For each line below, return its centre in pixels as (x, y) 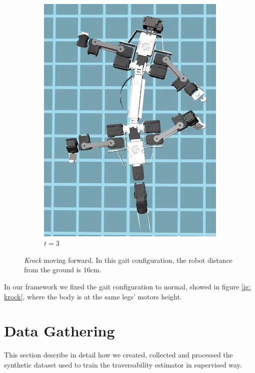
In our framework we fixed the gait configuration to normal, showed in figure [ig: (127, 287)
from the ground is (53, 270)
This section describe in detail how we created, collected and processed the (118, 355)
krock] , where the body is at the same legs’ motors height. (93, 296)
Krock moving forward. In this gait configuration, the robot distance (128, 260)
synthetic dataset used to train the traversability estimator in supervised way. (123, 364)
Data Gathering (59, 331)
